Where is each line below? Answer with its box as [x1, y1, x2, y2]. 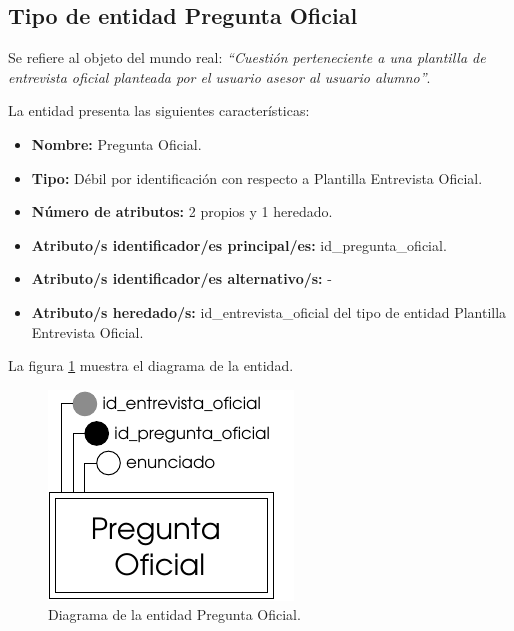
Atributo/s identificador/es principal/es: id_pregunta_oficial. [31, 234, 447, 255]
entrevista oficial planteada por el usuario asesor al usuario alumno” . [8, 66, 431, 87]
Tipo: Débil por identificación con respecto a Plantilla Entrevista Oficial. [31, 167, 483, 188]
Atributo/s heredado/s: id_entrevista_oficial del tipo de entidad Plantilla [31, 301, 507, 322]
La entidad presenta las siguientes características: [8, 100, 310, 121]
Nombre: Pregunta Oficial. [31, 133, 202, 154]
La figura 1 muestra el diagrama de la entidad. [8, 355, 294, 376]
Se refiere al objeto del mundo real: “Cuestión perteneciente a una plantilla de [8, 47, 486, 68]
